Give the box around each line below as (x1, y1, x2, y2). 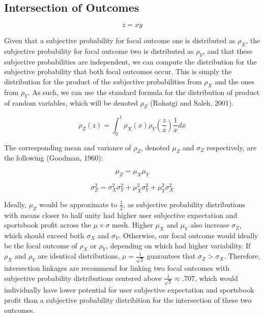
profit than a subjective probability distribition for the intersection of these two (4, 294, 252, 305)
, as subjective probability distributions (123, 199, 246, 209)
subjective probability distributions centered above (4, 272, 162, 283)
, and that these (203, 46, 253, 56)
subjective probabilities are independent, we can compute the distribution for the (4, 56, 257, 67)
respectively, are (207, 142, 257, 152)
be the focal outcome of (4, 240, 77, 250)
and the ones (215, 76, 254, 86)
